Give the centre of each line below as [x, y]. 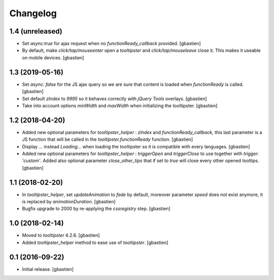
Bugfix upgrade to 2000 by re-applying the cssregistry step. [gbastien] [96, 209]
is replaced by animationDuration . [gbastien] [69, 202]
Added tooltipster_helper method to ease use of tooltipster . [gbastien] [95, 242]
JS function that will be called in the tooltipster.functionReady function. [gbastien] [108, 139]
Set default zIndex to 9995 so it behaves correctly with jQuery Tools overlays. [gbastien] [115, 99]
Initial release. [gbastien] [48, 269]
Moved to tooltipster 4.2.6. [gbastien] [61, 235]
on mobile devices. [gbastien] [53, 57]
